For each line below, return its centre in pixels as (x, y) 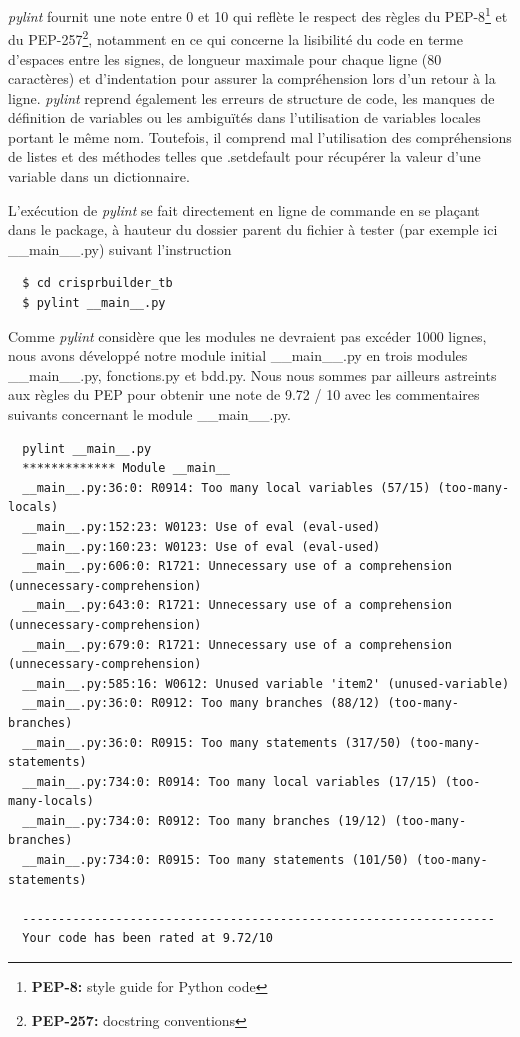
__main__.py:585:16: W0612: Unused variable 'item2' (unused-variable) (266, 683)
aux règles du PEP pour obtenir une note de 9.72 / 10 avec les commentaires (244, 394)
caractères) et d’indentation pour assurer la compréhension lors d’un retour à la (252, 78)
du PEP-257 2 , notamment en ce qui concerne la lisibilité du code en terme (235, 37)
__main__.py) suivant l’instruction (120, 248)
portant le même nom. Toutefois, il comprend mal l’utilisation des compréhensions (260, 136)
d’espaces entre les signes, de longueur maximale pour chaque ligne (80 (225, 58)
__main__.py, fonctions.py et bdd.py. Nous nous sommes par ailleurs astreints (252, 374)
